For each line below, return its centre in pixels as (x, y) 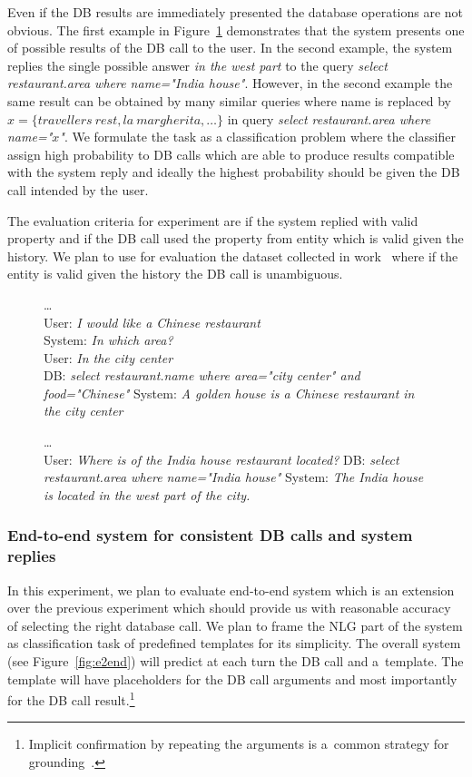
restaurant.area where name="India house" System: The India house (234, 477)
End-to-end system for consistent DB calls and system (210, 535)
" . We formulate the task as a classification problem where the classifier (257, 137)
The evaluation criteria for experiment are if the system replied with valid (213, 220)
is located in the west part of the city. (147, 494)
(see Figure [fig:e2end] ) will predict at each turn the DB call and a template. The (236, 660)
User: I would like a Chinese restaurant (152, 322)
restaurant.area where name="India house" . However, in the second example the (230, 83)
